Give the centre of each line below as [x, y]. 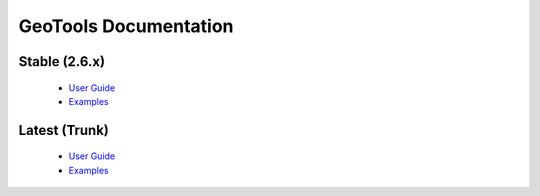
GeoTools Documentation [126, 26]
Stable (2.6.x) [61, 61]
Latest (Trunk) [64, 130]
